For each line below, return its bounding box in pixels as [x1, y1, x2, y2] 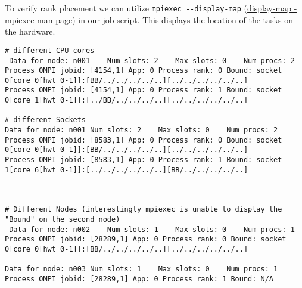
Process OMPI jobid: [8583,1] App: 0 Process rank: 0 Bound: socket [5, 135, 282, 144]
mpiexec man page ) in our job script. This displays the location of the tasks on [5, 13, 293, 26]
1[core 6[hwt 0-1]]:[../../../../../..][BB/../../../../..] [5, 165, 248, 174]
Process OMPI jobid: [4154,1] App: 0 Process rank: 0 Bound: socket [5, 66, 282, 75]
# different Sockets [5, 116, 86, 125]
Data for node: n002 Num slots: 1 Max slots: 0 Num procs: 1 [9, 225, 295, 234]
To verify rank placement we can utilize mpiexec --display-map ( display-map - [5, 2, 297, 14]
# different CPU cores [5, 46, 95, 55]
